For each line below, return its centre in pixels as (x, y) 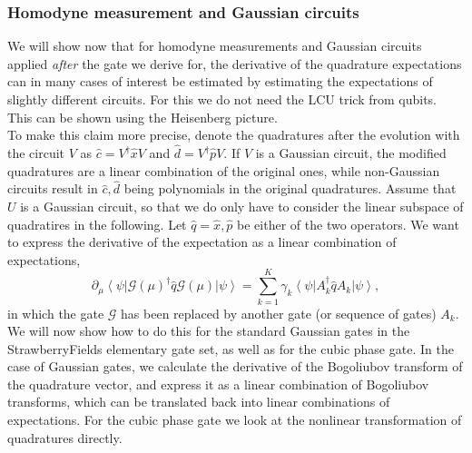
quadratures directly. (65, 437)
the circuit (36, 153)
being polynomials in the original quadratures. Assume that (290, 188)
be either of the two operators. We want (348, 224)
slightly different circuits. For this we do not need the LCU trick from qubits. (222, 99)
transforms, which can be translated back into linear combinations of (199, 402)
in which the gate (56, 313)
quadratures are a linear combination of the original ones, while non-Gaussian (224, 170)
